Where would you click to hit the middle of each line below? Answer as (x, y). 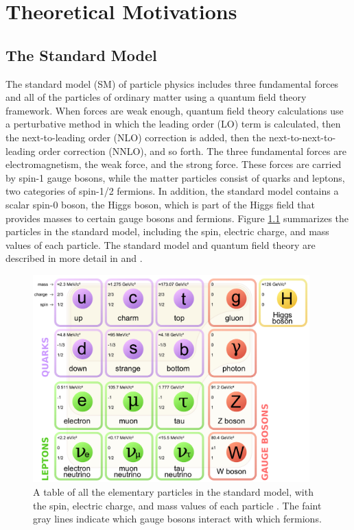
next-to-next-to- (302, 137)
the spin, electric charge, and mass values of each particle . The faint (177, 505)
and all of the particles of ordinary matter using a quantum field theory (156, 97)
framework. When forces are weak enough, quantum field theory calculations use (175, 110)
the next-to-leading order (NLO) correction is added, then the (136, 137)
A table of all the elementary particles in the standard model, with (173, 491)
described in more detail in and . (74, 258)
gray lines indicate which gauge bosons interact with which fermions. (177, 519)
